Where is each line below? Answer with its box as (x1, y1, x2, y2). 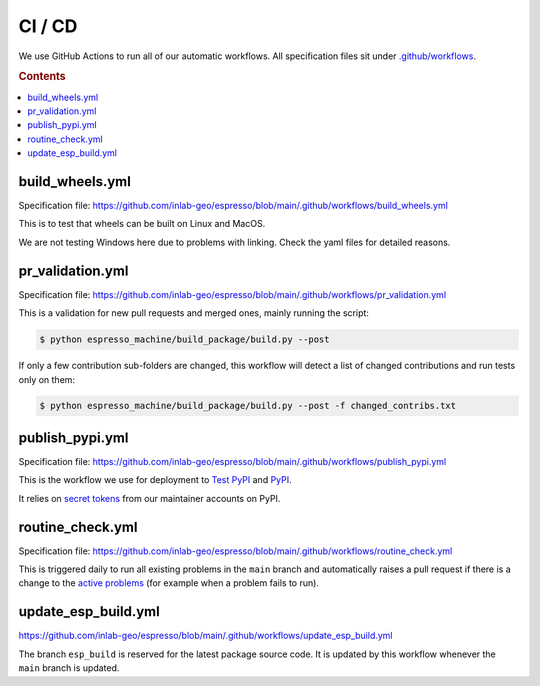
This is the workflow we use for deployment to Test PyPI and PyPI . (18, 474, 292, 486)
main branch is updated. (18, 662, 120, 674)
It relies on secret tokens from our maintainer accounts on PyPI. (18, 492, 281, 504)
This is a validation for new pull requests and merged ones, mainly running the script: (18, 307, 370, 319)
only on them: (18, 373, 75, 385)
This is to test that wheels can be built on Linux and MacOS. (18, 218, 266, 230)
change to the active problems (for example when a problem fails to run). (18, 577, 320, 589)
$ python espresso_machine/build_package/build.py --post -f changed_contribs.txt (39, 400, 457, 412)
